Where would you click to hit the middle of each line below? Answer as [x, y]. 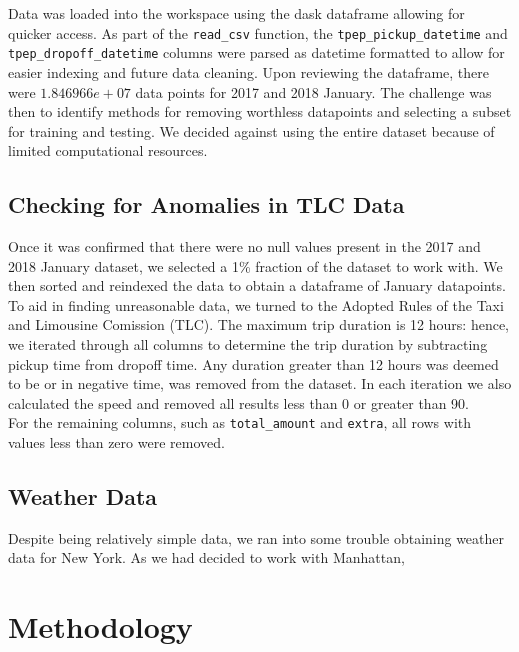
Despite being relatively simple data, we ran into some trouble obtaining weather [256, 537]
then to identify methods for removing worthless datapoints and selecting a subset [260, 111]
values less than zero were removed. [116, 442]
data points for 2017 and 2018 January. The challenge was [313, 91]
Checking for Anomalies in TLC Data [206, 204]
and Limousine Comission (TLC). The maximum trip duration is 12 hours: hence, [259, 324]
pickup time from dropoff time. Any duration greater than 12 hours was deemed [253, 363]
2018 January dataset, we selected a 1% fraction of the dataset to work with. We [255, 265]
